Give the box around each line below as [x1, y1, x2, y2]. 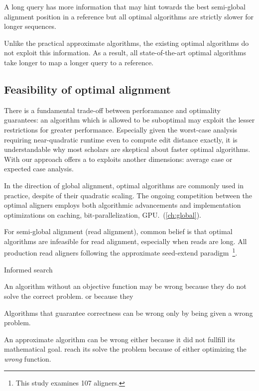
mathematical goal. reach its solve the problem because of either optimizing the [4, 344, 247, 354]
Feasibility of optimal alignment [4, 81, 171, 97]
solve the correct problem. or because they [4, 290, 133, 301]
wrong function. [4, 353, 51, 364]
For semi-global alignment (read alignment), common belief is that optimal [4, 226, 233, 237]
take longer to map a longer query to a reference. [4, 57, 154, 67]
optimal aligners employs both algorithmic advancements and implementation [4, 200, 241, 210]
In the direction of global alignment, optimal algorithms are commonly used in [4, 180, 244, 190]
